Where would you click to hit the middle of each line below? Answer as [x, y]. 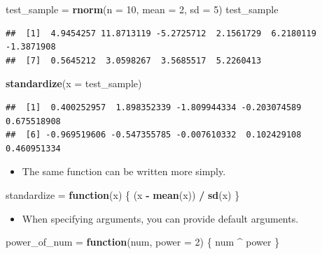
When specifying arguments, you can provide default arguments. [160, 218]
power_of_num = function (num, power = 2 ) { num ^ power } [143, 242]
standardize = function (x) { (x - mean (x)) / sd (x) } [123, 194]
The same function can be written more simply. [124, 171]
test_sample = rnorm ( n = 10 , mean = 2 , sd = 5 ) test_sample [142, 9]
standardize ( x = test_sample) [74, 83]
